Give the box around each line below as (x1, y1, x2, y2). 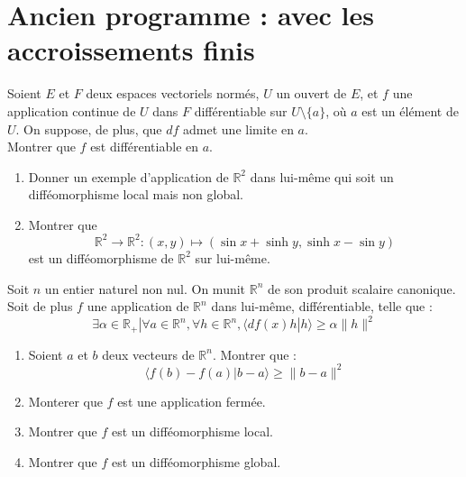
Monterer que (28, 391, 103, 410)
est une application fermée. (117, 391, 266, 410)
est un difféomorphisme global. (111, 452, 281, 471)
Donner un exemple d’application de (28, 167, 229, 186)
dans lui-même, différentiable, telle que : (211, 297, 433, 316)
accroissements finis (7, 32, 255, 69)
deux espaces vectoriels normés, (86, 84, 260, 103)
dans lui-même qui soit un (250, 167, 394, 186)
